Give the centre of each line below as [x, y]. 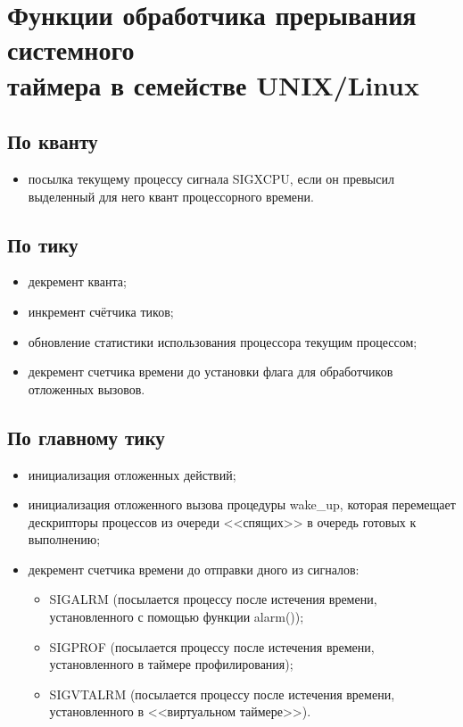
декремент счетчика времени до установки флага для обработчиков [211, 372]
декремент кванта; [77, 281]
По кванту [53, 141]
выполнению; [64, 539]
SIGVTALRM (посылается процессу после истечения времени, [222, 694]
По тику [43, 244]
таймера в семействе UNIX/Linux [213, 84]
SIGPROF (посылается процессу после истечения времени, [212, 646]
